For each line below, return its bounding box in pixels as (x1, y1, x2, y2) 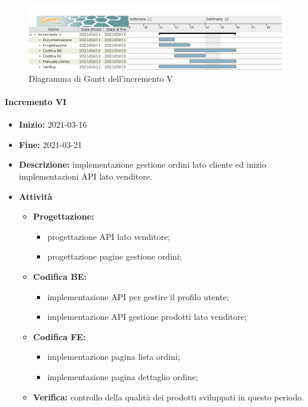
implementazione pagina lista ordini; (47, 350, 180, 363)
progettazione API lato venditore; (47, 230, 171, 242)
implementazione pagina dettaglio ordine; (47, 371, 198, 383)
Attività (19, 190, 53, 202)
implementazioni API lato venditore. (19, 170, 152, 183)
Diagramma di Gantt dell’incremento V (29, 72, 173, 84)
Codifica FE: (33, 330, 86, 343)
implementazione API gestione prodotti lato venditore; (47, 310, 247, 323)
